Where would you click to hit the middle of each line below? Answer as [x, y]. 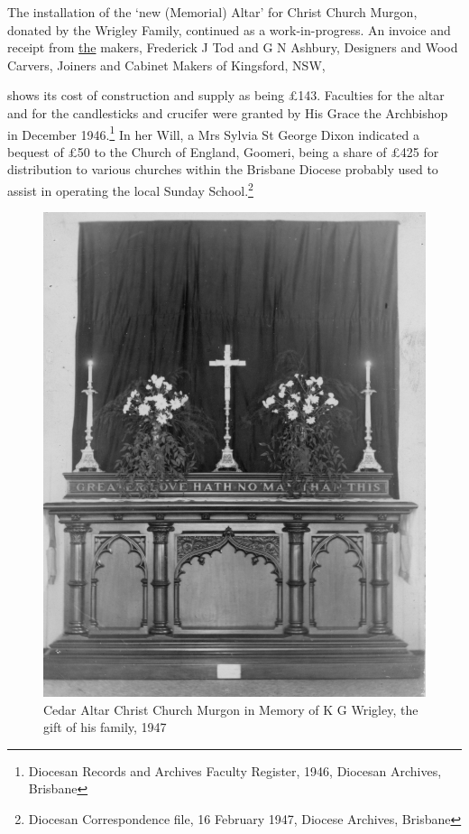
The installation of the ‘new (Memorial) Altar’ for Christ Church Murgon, [212, 12]
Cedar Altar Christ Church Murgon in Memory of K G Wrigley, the [231, 709]
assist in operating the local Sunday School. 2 [130, 189]
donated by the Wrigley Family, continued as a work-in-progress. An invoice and [229, 29]
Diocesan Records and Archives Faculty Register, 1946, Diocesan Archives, [235, 770]
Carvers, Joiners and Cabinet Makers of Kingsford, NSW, [166, 65]
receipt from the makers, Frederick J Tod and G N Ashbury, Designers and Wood [233, 47]
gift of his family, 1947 [105, 727]
